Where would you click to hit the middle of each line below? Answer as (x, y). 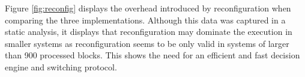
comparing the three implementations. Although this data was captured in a (145, 20)
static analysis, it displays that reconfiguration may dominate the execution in (149, 32)
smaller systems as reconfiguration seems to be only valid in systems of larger (147, 43)
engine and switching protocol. (61, 66)
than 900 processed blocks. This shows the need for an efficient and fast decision (152, 55)
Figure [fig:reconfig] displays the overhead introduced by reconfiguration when (148, 8)
